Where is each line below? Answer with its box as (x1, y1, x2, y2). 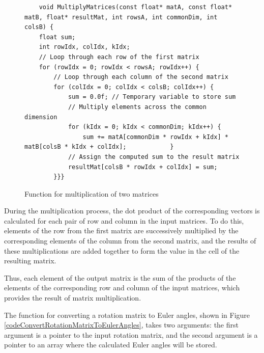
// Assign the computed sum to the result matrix (68, 153, 240, 160)
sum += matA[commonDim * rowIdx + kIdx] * (82, 133, 228, 141)
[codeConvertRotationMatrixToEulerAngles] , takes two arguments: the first (4, 319, 239, 330)
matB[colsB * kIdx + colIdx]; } (24, 143, 174, 151)
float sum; (39, 33, 76, 41)
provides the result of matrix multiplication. (4, 292, 141, 303)
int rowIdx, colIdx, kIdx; (39, 43, 130, 51)
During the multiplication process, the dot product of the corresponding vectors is (4, 205, 260, 216)
